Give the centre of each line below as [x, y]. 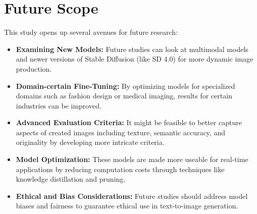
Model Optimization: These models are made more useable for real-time [132, 159]
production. [34, 68]
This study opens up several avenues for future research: [91, 32]
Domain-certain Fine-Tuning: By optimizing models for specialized [125, 86]
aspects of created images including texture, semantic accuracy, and [120, 132]
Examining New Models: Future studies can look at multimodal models [132, 49]
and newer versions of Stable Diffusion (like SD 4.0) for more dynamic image [135, 59]
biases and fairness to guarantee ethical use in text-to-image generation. [127, 206]
